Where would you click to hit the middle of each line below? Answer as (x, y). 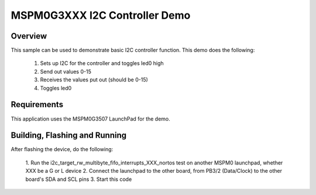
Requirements (37, 105)
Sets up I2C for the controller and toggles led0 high (102, 63)
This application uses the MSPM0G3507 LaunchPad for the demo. (91, 119)
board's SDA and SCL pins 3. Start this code (79, 179)
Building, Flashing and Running (69, 136)
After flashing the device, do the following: (62, 149)
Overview (29, 36)
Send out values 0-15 (66, 71)
